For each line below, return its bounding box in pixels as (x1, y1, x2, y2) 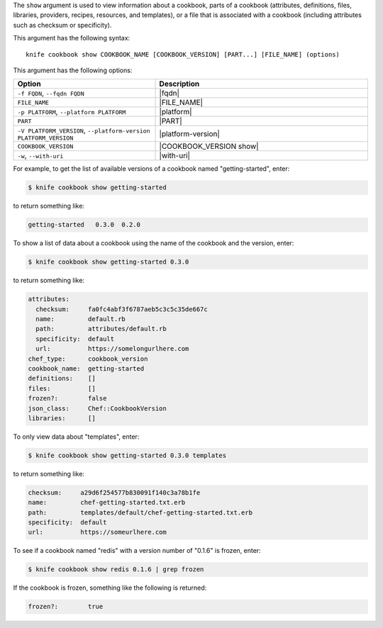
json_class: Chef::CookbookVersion (28, 404, 167, 413)
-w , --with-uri (17, 151, 64, 161)
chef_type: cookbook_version (28, 354, 148, 363)
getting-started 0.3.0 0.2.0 (28, 220, 141, 229)
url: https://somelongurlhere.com (35, 344, 189, 353)
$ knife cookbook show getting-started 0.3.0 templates (28, 451, 227, 459)
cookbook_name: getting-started (28, 364, 145, 372)
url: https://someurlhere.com (28, 528, 167, 537)
